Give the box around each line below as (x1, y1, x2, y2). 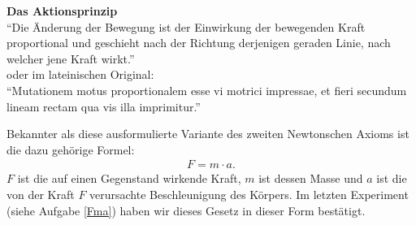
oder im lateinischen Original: (6, 66, 154, 83)
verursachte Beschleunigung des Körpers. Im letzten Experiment (89, 185, 409, 202)
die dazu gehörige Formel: (6, 141, 135, 158)
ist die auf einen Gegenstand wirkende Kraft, (17, 170, 241, 187)
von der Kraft (6, 185, 75, 202)
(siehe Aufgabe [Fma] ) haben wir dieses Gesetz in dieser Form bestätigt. (6, 201, 366, 219)
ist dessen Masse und (258, 170, 363, 187)
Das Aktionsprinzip (6, 2, 118, 19)
